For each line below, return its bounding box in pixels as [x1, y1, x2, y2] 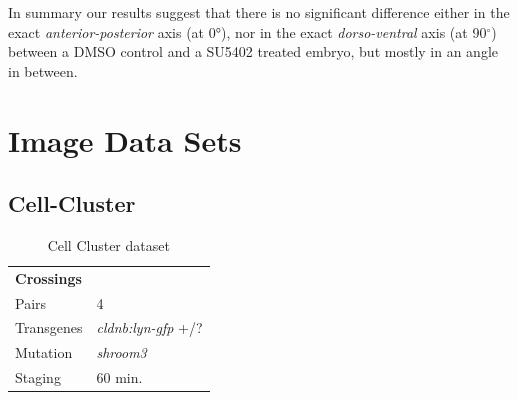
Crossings [15, 267, 82, 288]
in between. [8, 60, 78, 81]
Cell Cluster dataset [47, 234, 170, 255]
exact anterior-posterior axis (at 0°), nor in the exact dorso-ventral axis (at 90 [8, 21, 487, 42]
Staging [15, 367, 61, 388]
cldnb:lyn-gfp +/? [96, 317, 203, 338]
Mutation [15, 342, 73, 363]
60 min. [96, 367, 143, 388]
